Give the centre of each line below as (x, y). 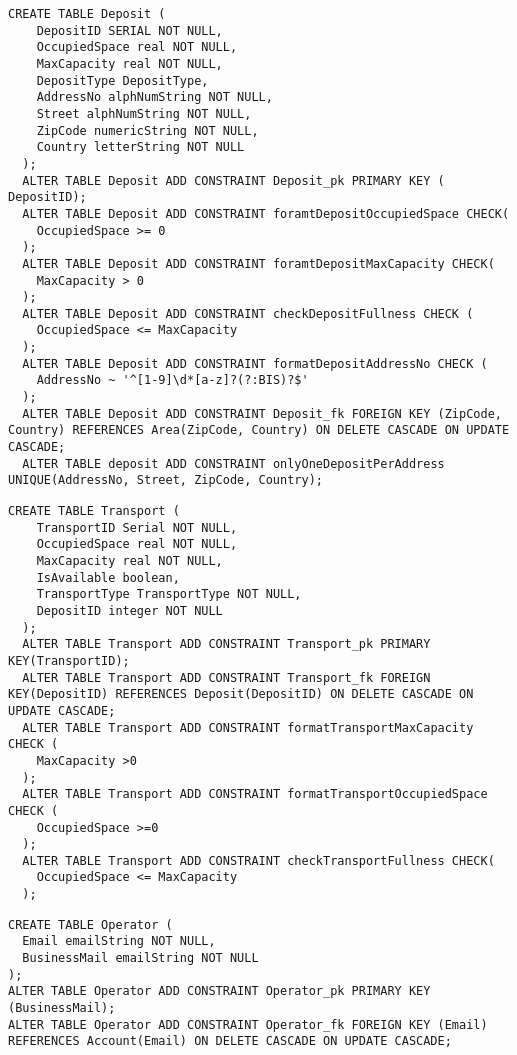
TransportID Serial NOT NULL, (137, 527)
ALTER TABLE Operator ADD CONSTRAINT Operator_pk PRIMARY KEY (219, 991)
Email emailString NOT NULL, (119, 941)
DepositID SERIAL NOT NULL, (129, 30)
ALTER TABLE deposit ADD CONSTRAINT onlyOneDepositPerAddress (233, 463)
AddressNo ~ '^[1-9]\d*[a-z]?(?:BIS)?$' (172, 380)
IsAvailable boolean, (108, 577)
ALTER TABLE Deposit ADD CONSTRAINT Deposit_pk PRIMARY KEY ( (233, 180)
